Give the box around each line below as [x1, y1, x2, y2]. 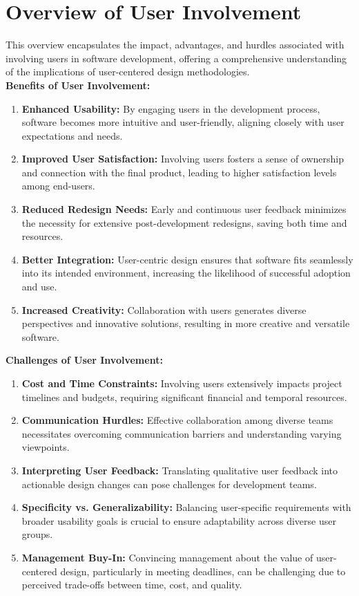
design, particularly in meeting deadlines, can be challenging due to [60, 564, 346, 578]
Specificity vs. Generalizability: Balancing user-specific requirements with [21, 500, 351, 514]
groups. [21, 527, 53, 541]
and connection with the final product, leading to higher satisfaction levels [21, 165, 337, 179]
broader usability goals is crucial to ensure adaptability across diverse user [21, 513, 336, 528]
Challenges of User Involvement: [6, 353, 163, 367]
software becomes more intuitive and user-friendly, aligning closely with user [21, 115, 345, 129]
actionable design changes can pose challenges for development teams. [21, 476, 317, 491]
